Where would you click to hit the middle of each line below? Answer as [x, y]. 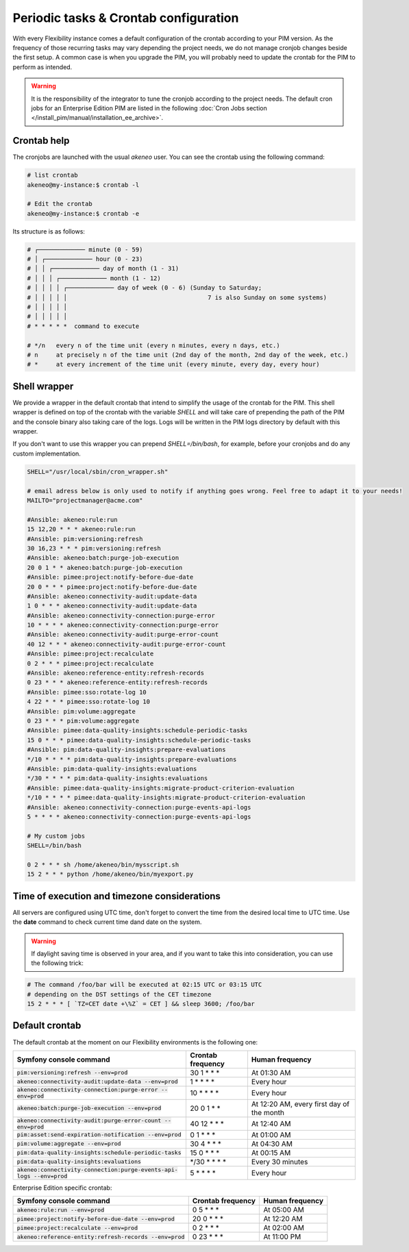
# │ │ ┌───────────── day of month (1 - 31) [103, 268]
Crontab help [41, 141]
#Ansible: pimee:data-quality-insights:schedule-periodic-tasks [137, 730]
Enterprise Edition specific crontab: [62, 1188]
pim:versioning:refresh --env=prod [72, 1073]
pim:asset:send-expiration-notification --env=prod [99, 1135]
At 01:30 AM [271, 1073]
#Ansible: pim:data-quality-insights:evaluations [112, 768]
